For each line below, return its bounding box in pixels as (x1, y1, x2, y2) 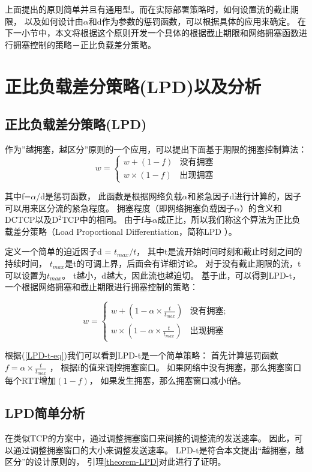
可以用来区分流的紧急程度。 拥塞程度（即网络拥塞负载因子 (5, 201, 235, 214)
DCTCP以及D (5, 213, 59, 226)
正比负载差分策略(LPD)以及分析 (5, 73, 262, 98)
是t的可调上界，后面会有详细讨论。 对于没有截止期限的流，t (64, 257, 301, 270)
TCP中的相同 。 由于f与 (61, 213, 152, 226)
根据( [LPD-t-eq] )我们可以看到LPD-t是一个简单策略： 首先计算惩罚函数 (5, 349, 278, 362)
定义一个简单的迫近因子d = (5, 245, 112, 258)
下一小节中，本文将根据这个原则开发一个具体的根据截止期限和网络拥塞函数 (5, 26, 299, 39)
